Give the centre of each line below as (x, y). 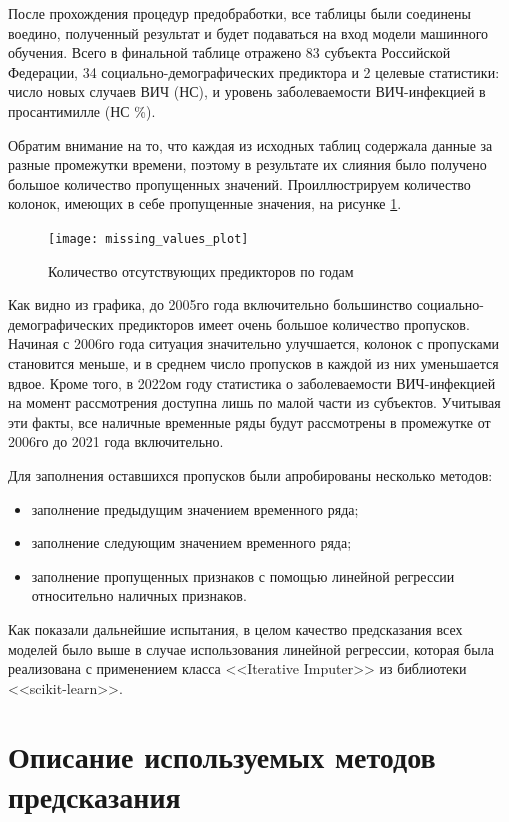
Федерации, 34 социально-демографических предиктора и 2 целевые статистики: (254, 71)
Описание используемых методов (222, 756)
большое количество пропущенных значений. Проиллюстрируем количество (239, 183)
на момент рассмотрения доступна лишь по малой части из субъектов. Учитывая (254, 402)
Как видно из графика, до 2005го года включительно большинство (210, 304)
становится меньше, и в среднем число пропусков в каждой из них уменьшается (253, 362)
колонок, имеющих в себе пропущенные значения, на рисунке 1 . (205, 203)
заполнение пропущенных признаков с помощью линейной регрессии (243, 575)
